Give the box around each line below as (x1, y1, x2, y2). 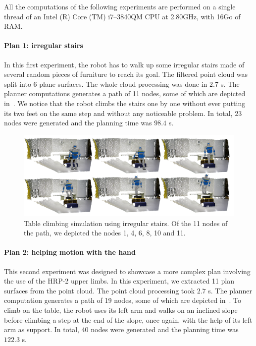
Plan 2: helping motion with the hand (4, 247, 136, 257)
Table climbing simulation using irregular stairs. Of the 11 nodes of (24, 218, 228, 228)
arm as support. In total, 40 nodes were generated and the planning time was (4, 324, 239, 335)
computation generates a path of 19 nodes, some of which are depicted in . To (4, 295, 242, 305)
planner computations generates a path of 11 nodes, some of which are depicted (4, 88, 246, 99)
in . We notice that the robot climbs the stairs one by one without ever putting (4, 98, 246, 108)
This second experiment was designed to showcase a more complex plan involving (4, 266, 251, 276)
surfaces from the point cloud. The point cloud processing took (4, 285, 195, 295)
